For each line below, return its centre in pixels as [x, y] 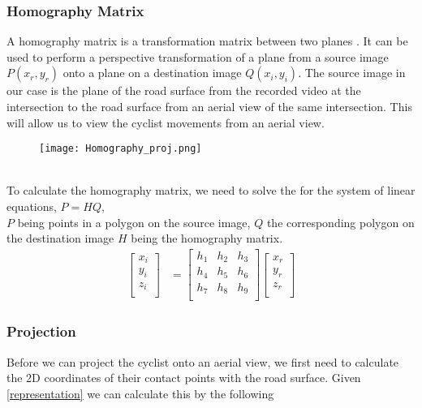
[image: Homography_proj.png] [121, 149]
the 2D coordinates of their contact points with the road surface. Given [184, 378]
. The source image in [352, 73]
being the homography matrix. [207, 238]
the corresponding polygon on [340, 222]
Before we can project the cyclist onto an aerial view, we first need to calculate [203, 361]
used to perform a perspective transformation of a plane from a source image [198, 56]
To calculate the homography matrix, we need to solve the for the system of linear [211, 190]
